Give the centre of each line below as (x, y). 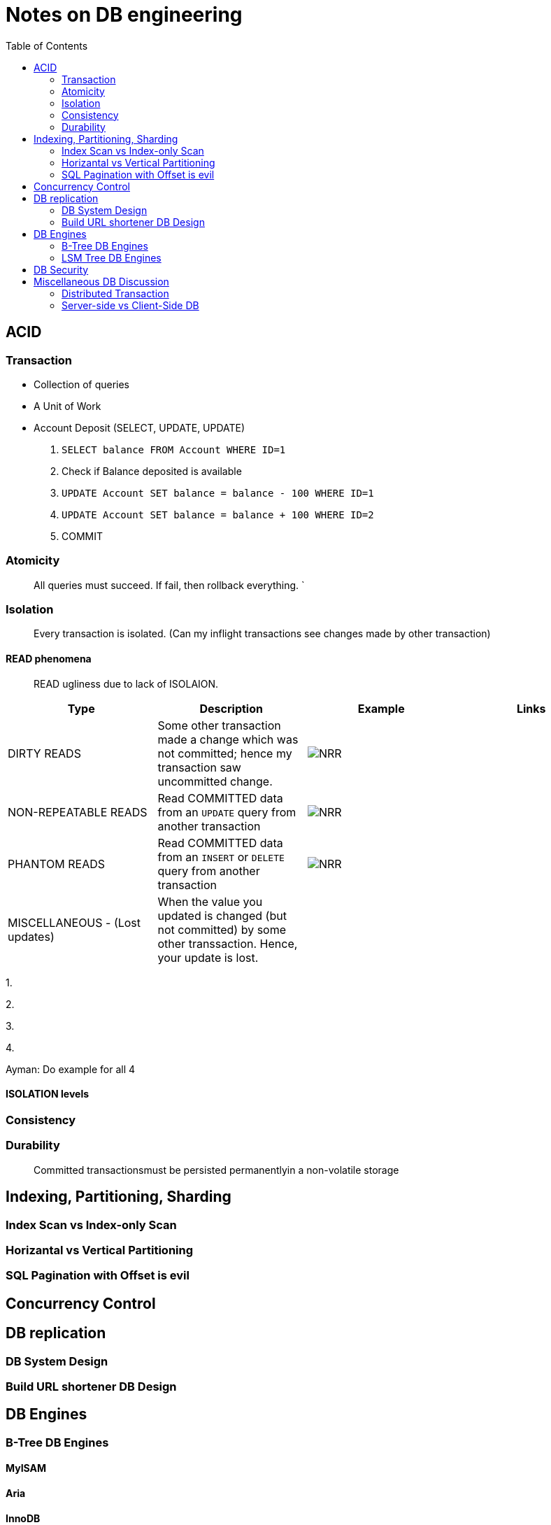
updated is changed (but (222, 915)
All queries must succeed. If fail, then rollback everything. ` (169, 585)
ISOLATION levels (48, 1094)
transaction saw (199, 767)
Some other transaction (219, 725)
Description (231, 708)
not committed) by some (222, 929)
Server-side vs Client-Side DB (130, 305)
